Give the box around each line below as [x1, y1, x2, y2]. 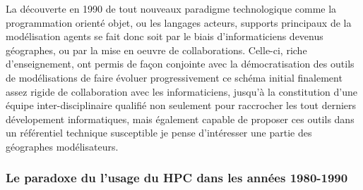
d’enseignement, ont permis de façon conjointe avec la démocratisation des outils [6, 56, 355, 71]
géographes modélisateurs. [6, 139, 119, 153]
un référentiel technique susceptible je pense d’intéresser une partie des [6, 125, 312, 140]
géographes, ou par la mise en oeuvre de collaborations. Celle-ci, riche [6, 42, 307, 57]
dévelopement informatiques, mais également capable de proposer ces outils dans [6, 111, 355, 126]
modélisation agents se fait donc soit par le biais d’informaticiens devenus [6, 29, 323, 44]
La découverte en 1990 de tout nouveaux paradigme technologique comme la [6, 1, 337, 15]
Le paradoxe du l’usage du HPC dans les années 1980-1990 [6, 169, 348, 186]
